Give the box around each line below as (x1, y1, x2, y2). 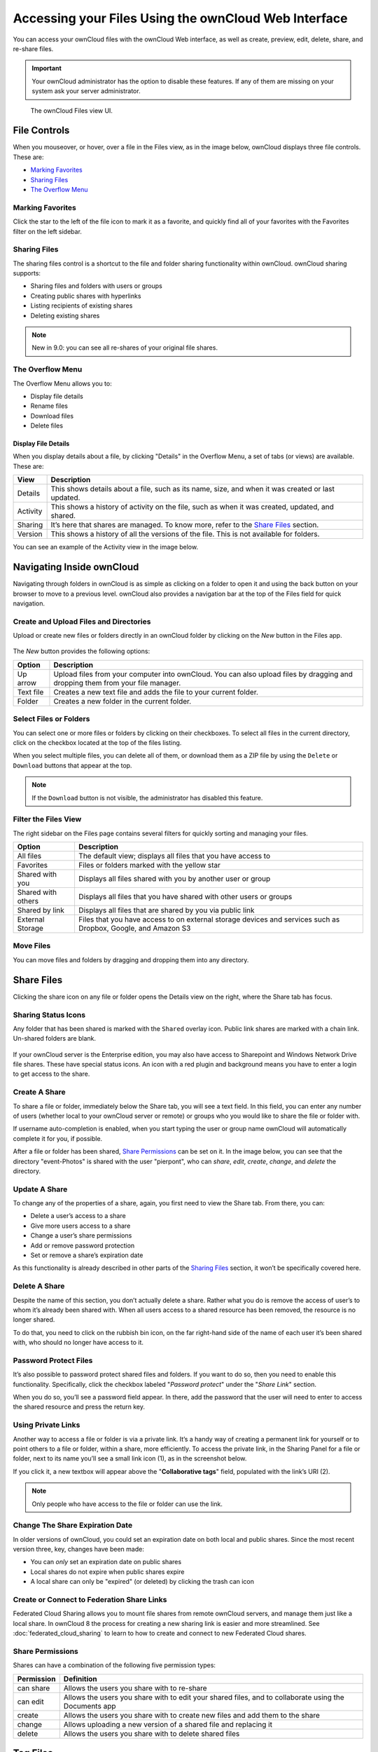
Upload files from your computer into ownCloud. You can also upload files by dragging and (53, 669, 353, 679)
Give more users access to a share (30, 1221, 131, 1230)
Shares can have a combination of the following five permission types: (13, 1661, 216, 1669)
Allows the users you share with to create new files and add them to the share (63, 1710, 320, 1720)
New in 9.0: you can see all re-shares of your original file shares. (31, 343, 218, 352)
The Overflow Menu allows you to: (13, 379, 112, 388)
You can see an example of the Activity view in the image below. (13, 543, 199, 552)
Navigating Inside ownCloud (13, 561, 139, 573)
